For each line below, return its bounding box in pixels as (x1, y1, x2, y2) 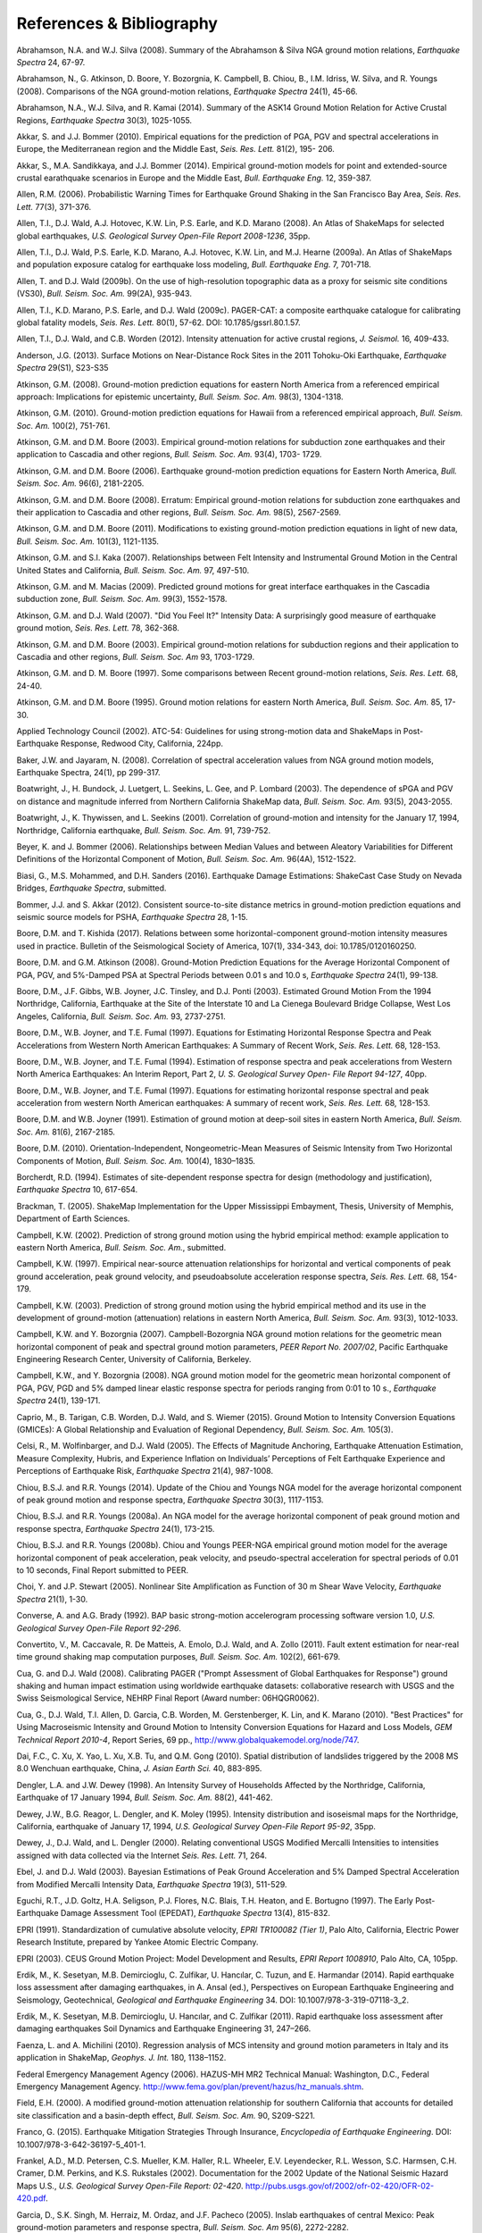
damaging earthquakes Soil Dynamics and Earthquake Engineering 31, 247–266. (16, 2023, 312, 2034)
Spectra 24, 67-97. (16, 56, 86, 67)
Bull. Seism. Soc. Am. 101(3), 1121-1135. (16, 536, 160, 547)
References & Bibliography (16, 13, 219, 33)
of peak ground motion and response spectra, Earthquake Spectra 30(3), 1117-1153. (16, 1494, 324, 1505)
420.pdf (16, 2193, 46, 2204)
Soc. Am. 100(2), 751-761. (16, 420, 111, 431)
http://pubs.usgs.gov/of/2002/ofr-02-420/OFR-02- (245, 2180, 435, 2191)
